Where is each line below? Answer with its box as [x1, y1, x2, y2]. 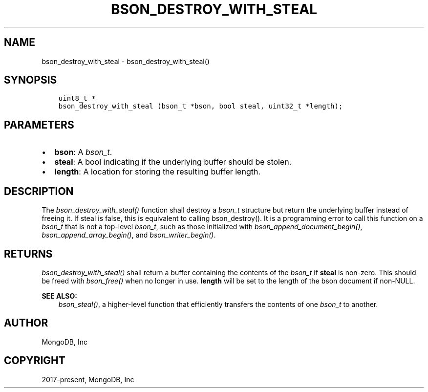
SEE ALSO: [42, 291, 77, 300]
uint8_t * [58, 94, 96, 103]
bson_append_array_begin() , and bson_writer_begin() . [42, 231, 216, 240]
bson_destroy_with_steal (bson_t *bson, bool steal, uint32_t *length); [58, 102, 343, 110]
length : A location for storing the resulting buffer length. [54, 167, 261, 177]
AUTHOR [4, 317, 48, 329]
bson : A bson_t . [54, 147, 112, 157]
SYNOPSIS [4, 74, 57, 87]
